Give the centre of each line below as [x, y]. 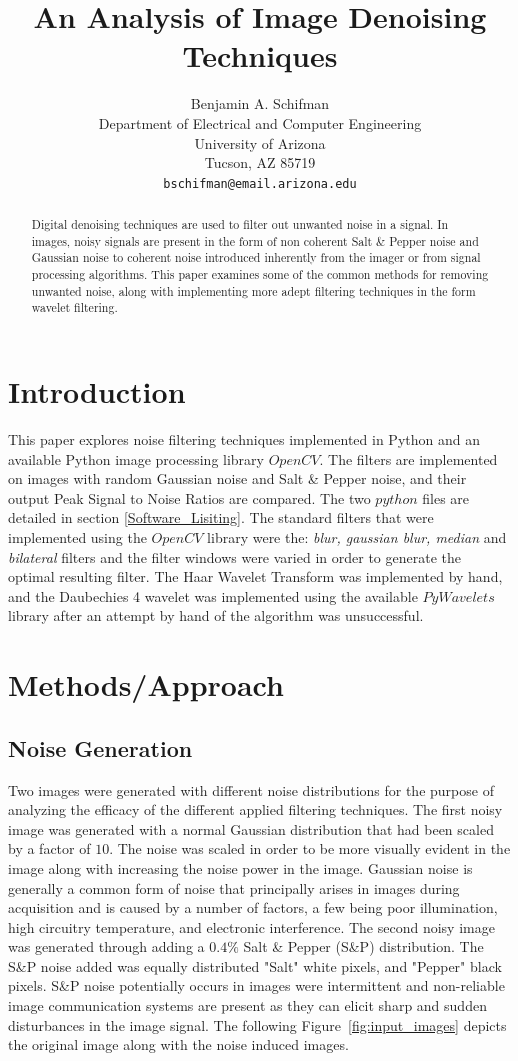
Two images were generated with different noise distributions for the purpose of [251, 789]
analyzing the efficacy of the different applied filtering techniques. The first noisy [255, 809]
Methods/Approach [146, 684]
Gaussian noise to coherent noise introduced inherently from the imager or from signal [256, 257]
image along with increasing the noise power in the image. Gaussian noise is [240, 867]
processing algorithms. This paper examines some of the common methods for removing [260, 274]
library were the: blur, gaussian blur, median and [357, 536]
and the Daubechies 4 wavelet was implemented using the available [213, 595]
